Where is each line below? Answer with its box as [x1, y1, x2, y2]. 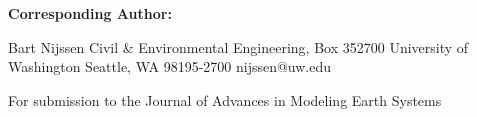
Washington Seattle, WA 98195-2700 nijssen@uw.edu [8, 56, 332, 77]
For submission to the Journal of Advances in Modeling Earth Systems [8, 89, 442, 110]
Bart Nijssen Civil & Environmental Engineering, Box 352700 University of [8, 36, 469, 57]
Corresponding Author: [8, 3, 172, 23]
